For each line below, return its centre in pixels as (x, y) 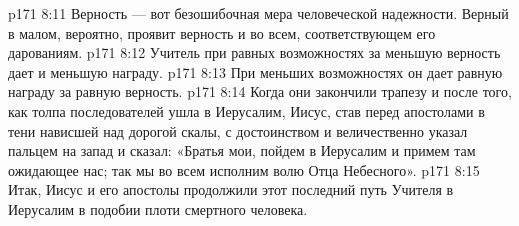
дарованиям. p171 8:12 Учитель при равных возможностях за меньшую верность (254, 52)
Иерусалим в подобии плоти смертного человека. (158, 208)
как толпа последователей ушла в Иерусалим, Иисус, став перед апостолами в (246, 110)
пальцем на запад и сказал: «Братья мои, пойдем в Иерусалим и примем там (242, 150)
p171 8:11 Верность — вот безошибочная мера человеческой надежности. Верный (258, 13)
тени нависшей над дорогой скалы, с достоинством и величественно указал (238, 130)
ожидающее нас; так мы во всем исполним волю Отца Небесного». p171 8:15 (244, 169)
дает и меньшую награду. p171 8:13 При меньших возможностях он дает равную (255, 71)
